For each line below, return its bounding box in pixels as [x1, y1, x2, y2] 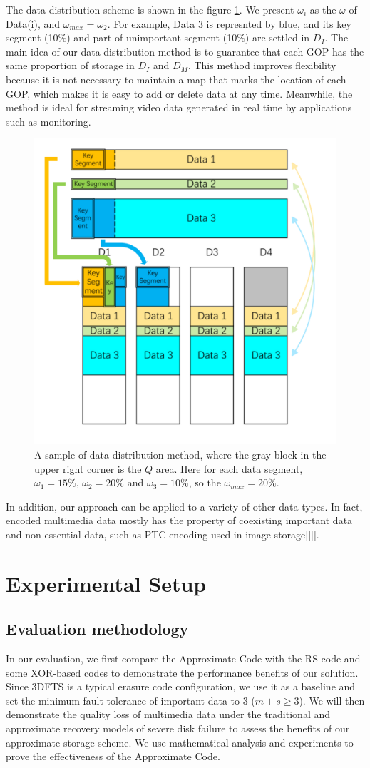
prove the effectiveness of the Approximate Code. [6, 749, 220, 764]
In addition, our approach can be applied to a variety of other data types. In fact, [6, 498, 363, 513]
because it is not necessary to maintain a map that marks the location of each [6, 71, 346, 86]
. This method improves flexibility [187, 58, 336, 73]
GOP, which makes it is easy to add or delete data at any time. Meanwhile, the [6, 86, 353, 101]
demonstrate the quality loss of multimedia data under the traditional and [6, 707, 330, 722]
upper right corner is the [34, 461, 142, 476]
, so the [188, 475, 221, 490]
